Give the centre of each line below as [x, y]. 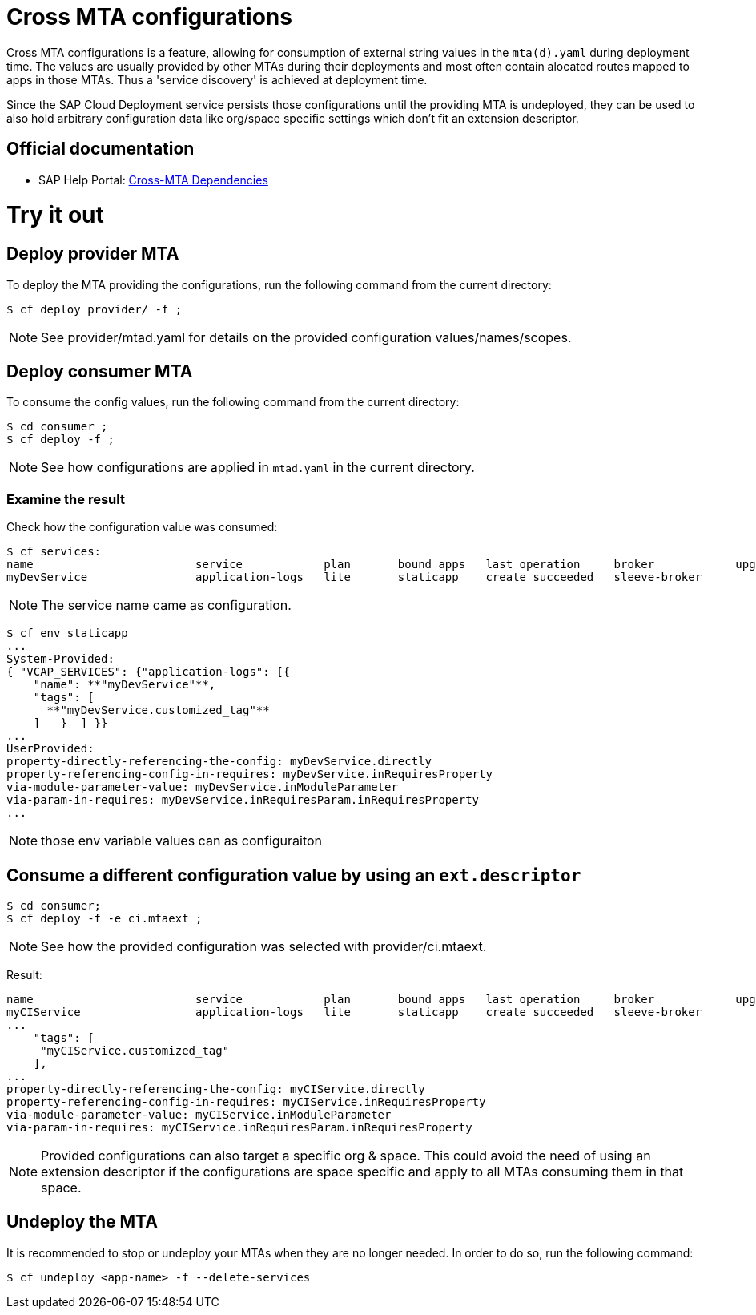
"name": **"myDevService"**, [125, 685]
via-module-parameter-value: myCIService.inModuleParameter [199, 1114]
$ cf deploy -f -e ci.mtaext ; [105, 918]
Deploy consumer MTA [100, 371]
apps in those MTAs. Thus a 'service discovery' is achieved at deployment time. [217, 79]
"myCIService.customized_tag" [135, 1050]
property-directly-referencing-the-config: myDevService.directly [219, 762]
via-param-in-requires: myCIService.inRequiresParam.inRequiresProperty [239, 1127]
